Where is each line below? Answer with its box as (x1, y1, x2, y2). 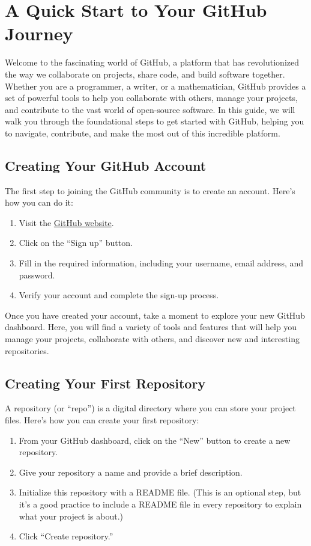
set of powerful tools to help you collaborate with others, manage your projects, (5, 91, 298, 104)
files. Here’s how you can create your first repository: (5, 414, 199, 426)
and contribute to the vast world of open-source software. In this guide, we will (5, 103, 295, 115)
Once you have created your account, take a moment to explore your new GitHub (5, 308, 305, 321)
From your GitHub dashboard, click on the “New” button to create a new (19, 434, 291, 446)
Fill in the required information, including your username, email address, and (19, 257, 304, 269)
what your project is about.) (19, 509, 124, 522)
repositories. (5, 344, 49, 357)
